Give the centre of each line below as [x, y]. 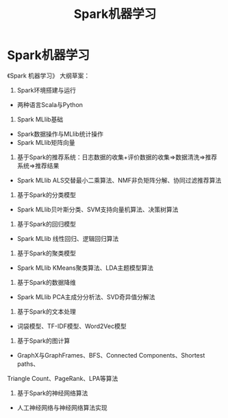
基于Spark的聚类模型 [47, 253]
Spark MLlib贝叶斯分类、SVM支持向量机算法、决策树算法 [98, 209]
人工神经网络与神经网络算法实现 [62, 407]
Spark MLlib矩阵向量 [46, 142]
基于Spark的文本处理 [47, 311]
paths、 [28, 364]
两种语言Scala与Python [50, 104]
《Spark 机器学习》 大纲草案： [49, 76]
